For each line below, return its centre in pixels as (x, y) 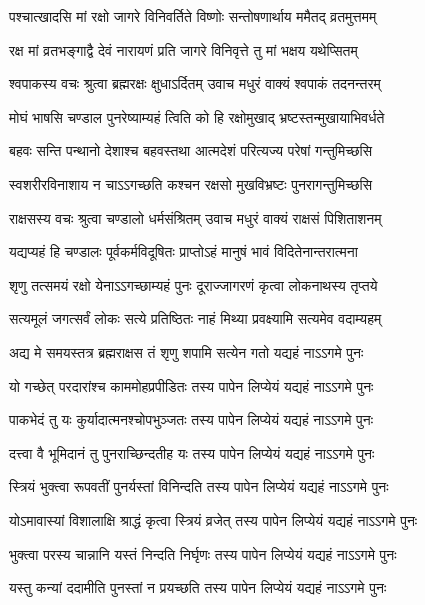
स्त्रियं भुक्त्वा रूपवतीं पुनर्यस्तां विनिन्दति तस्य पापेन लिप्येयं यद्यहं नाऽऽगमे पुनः (199, 486)
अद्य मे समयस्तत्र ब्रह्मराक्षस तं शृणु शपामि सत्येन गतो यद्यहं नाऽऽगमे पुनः (186, 351)
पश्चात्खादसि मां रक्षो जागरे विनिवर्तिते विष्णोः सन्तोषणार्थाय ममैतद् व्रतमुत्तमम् (193, 16)
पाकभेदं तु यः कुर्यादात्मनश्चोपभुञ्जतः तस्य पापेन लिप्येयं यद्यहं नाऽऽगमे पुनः (191, 419)
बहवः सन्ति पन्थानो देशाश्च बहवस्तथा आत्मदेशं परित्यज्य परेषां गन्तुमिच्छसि (191, 150)
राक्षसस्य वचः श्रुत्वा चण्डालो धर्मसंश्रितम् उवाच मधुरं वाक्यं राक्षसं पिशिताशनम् (195, 217)
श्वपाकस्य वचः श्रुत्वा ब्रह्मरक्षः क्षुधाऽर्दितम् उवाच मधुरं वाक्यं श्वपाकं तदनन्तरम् (195, 83)
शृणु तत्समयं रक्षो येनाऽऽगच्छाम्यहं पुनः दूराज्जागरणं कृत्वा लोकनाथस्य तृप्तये (193, 284)
